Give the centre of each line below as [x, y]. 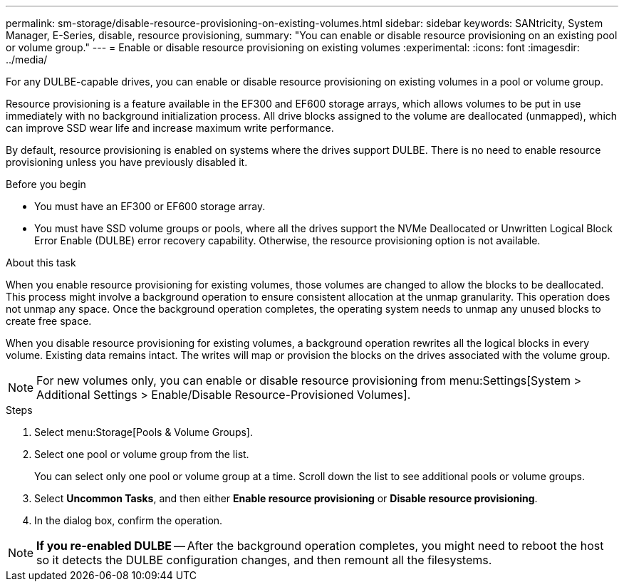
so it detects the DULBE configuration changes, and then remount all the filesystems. [264, 560]
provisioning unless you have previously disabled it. [127, 162]
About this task [41, 263]
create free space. [49, 321]
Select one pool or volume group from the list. [142, 454]
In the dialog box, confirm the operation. [129, 520]
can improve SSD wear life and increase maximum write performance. [170, 128]
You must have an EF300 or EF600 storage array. [150, 206]
